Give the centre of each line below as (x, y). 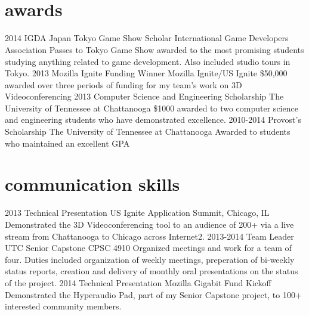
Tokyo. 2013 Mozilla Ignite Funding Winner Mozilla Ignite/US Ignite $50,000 (146, 73)
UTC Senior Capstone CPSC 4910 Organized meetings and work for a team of (148, 248)
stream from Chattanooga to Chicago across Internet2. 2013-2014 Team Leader (149, 236)
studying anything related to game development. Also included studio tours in (148, 61)
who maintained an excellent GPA (67, 143)
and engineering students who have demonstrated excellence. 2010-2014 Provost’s (153, 120)
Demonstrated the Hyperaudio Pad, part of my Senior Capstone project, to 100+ (153, 294)
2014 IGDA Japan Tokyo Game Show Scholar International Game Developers (147, 38)
